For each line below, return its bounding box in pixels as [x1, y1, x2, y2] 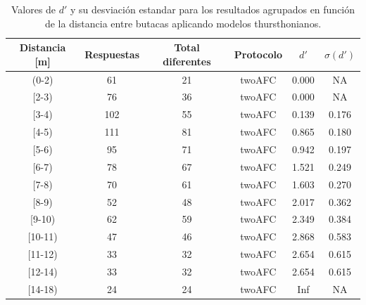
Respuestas [84, 46, 140, 61]
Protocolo [234, 46, 282, 61]
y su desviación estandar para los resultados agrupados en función [70, 2, 355, 16]
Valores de [11, 2, 56, 16]
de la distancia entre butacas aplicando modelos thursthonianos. [44, 15, 322, 30]
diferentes [163, 53, 211, 68]
